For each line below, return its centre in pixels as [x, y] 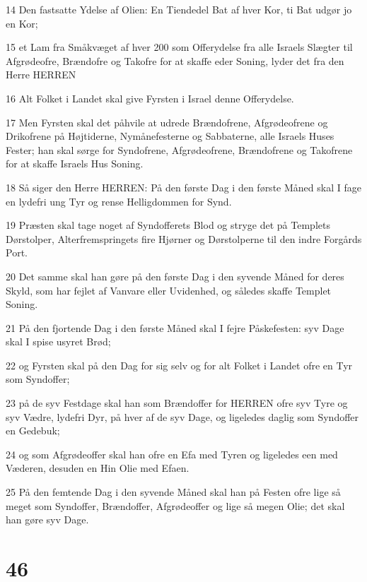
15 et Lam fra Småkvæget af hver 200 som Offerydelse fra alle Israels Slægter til [179, 47]
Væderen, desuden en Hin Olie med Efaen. [98, 468]
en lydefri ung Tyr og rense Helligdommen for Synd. [119, 201]
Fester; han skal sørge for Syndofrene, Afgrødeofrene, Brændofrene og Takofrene [179, 149]
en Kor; [22, 23]
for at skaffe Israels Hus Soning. [75, 164]
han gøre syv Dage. [47, 519]
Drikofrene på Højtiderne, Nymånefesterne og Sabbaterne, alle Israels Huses [170, 136]
